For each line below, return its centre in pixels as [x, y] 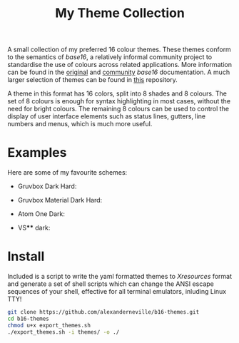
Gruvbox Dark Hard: [47, 186]
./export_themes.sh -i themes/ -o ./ [63, 332]
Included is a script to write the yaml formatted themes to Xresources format [120, 277]
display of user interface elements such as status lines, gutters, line [106, 116]
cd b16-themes [29, 319]
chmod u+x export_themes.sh [49, 325]
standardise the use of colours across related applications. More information [120, 65]
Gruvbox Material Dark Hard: [60, 200]
